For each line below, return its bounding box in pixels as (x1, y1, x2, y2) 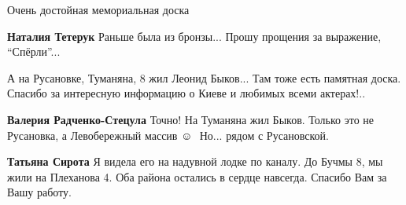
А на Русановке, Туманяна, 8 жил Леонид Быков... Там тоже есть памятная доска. (7, 69, 401, 86)
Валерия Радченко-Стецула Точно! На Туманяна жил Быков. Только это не (7, 111, 375, 127)
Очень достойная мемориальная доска (7, 2, 190, 17)
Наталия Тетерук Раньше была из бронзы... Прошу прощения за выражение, (7, 27, 382, 44)
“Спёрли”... (7, 43, 61, 60)
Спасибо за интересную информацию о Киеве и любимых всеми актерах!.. (7, 85, 366, 101)
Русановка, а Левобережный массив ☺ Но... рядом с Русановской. (7, 126, 329, 143)
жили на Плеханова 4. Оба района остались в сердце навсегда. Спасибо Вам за (7, 168, 387, 185)
